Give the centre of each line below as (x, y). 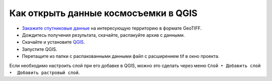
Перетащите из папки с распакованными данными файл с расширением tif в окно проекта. (121, 56)
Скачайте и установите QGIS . (53, 42)
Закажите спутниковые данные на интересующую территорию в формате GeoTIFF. (112, 28)
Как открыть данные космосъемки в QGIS (103, 13)
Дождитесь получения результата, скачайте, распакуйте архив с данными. (103, 35)
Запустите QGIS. (40, 49)
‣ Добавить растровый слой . (45, 72)
